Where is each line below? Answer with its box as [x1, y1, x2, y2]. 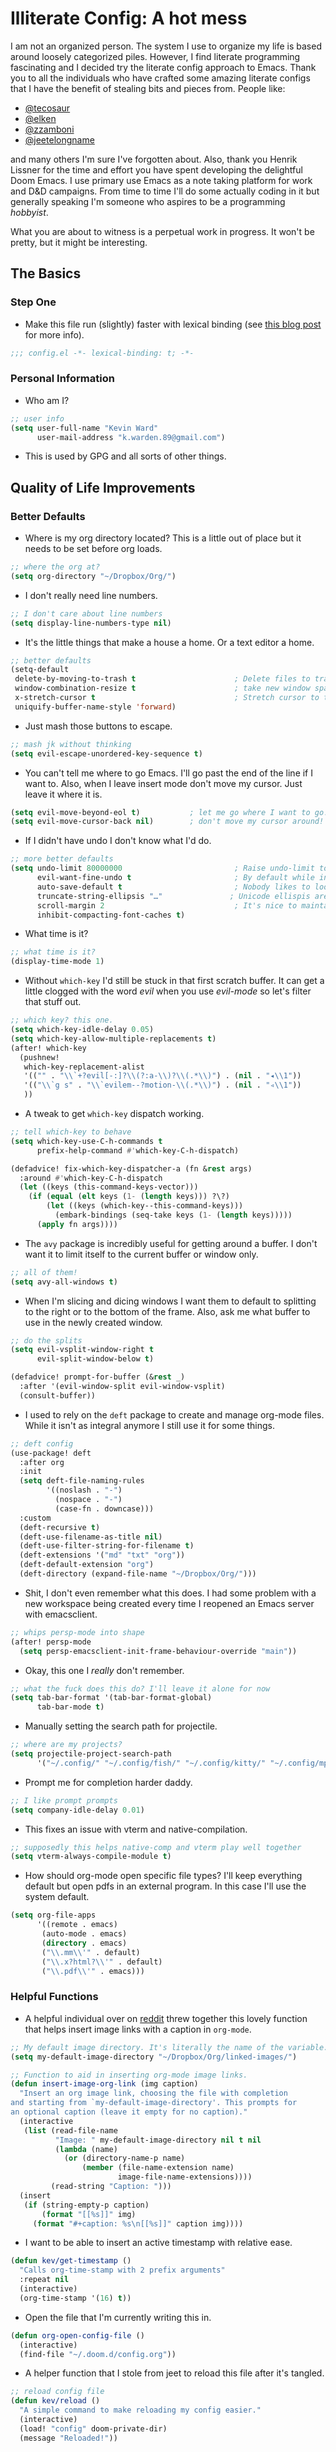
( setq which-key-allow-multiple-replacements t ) [10, 1033, 217, 1044]
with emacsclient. [24, 1608, 98, 1620]
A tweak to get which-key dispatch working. [24, 1108, 205, 1120]
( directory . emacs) [41, 1938, 128, 1948]
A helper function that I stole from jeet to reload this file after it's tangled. [24, 2367, 325, 2379]
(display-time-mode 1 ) [10, 957, 105, 967]
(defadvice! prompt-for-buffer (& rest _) [10, 1372, 186, 1382]
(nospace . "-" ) [54, 1495, 123, 1505]
